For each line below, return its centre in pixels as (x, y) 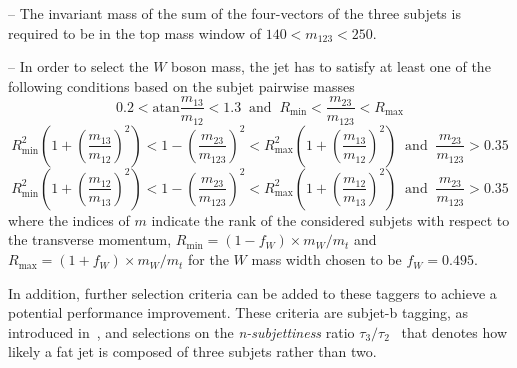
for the (208, 259)
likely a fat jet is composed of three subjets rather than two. (192, 351)
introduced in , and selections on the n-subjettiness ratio (181, 331)
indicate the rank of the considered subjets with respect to (330, 219)
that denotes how (454, 331)
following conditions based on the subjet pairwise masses (181, 85)
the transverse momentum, (90, 239)
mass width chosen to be (326, 259)
